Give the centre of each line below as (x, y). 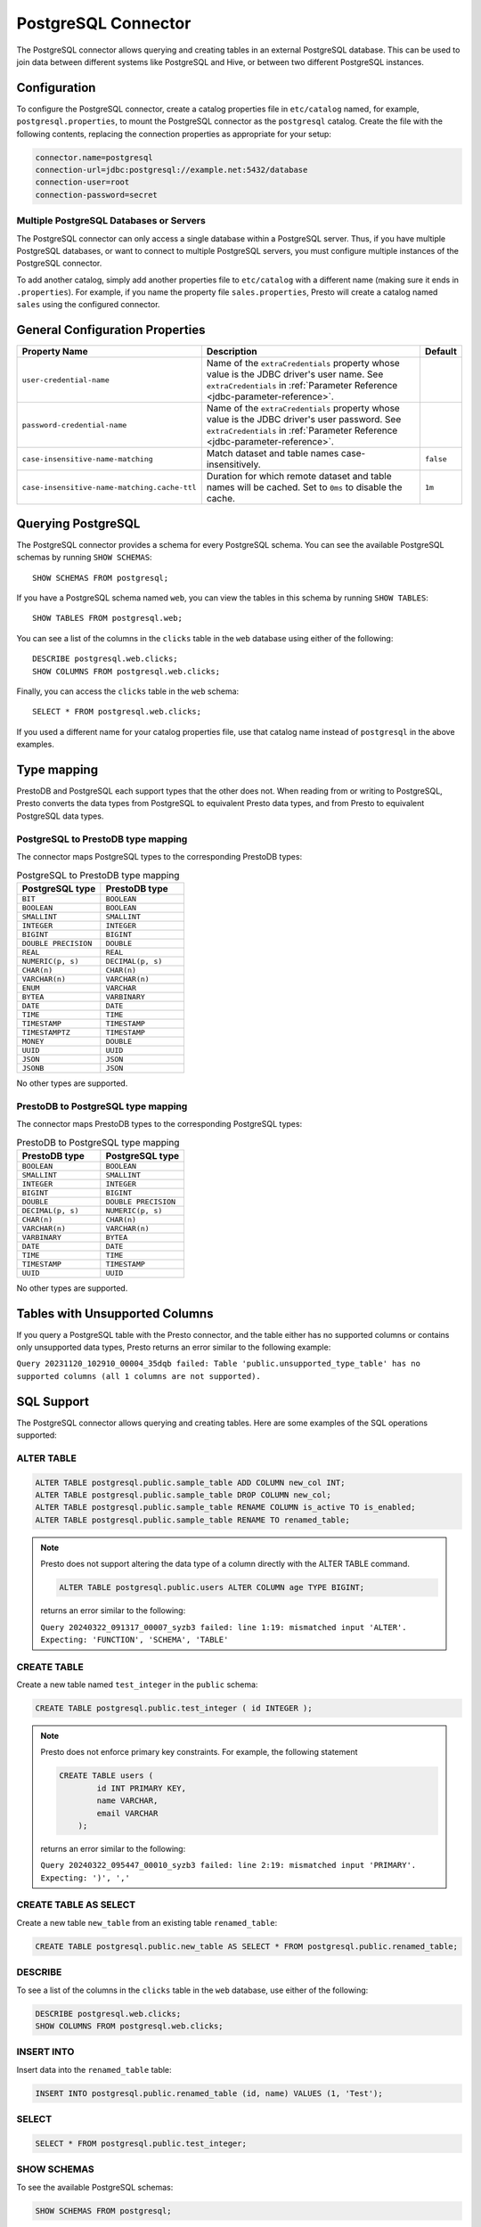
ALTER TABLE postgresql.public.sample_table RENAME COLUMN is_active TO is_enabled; (225, 1507)
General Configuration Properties (111, 330)
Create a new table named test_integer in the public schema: (137, 1685)
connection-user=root (82, 182)
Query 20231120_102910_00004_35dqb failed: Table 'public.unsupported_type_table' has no (218, 1364)
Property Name (55, 352)
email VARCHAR (127, 1813)
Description (232, 352)
